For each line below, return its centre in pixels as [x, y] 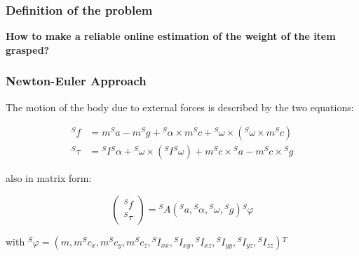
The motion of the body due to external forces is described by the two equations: [180, 107]
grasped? [28, 49]
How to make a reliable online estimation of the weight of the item [171, 36]
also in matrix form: [49, 178]
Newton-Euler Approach [76, 81]
